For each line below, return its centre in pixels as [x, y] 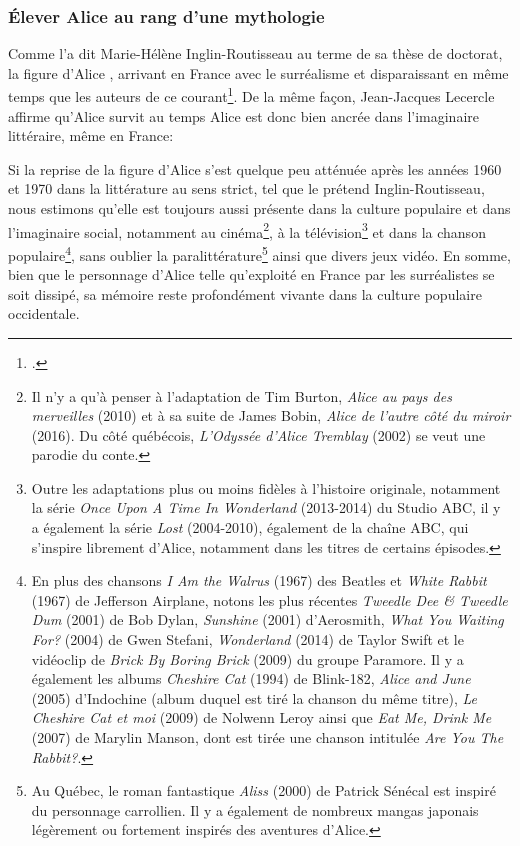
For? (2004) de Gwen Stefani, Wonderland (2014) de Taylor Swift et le [247, 639]
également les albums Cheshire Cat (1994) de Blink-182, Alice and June [251, 678]
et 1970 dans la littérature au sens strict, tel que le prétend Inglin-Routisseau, [246, 188]
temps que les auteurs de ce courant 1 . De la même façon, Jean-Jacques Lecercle [251, 95]
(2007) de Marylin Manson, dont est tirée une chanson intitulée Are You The [267, 737]
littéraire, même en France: [91, 135]
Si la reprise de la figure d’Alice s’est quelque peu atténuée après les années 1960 [255, 168]
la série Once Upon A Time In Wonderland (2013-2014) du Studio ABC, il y [266, 507]
